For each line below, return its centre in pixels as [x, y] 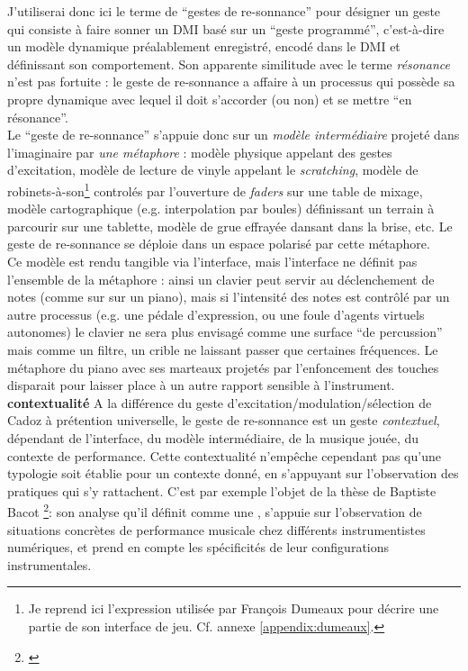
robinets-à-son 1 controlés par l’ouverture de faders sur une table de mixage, [215, 189]
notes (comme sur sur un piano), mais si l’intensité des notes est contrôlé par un [229, 297]
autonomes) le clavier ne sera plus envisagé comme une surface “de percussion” [225, 332]
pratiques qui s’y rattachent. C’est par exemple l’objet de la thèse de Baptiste [222, 490]
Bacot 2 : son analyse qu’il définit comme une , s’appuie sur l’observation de [215, 510]
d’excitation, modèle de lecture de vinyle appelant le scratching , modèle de [213, 170]
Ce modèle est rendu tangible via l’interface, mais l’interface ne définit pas [212, 261]
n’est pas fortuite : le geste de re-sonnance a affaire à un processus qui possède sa [231, 82]
